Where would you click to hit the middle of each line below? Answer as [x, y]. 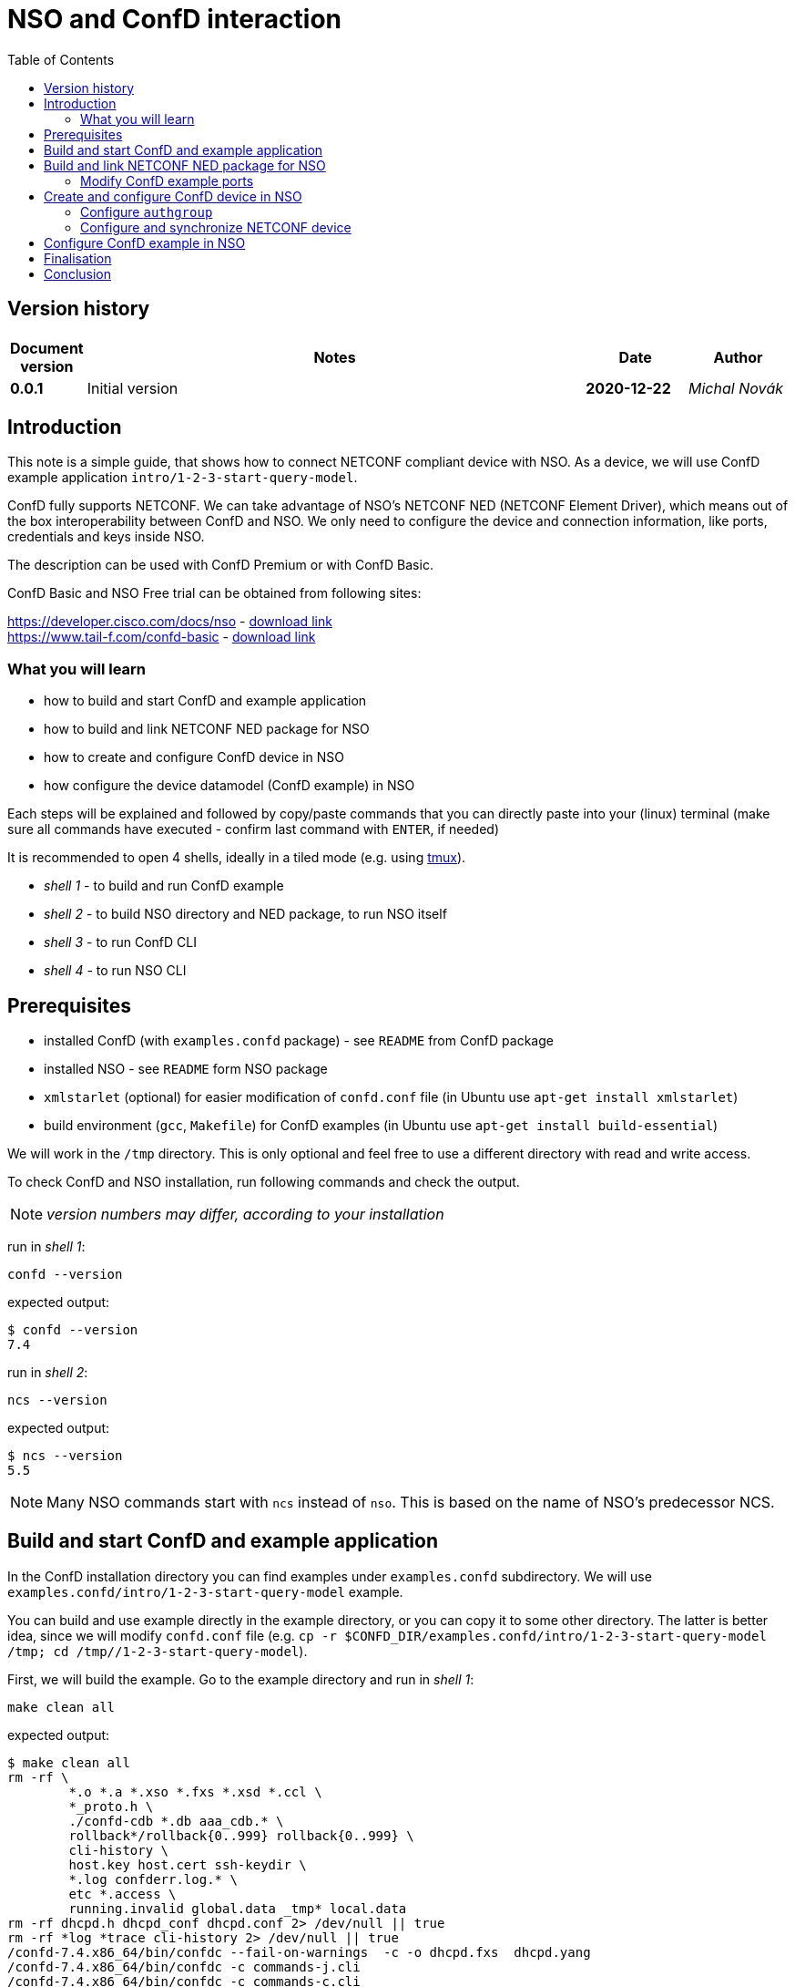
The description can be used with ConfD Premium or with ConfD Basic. [220, 565]
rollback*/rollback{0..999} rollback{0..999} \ [241, 1835]
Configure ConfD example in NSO [145, 242]
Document [47, 348]
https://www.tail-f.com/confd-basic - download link [162, 637]
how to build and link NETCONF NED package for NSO [207, 729]
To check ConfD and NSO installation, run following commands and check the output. [264, 1182]
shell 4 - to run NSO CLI [115, 971]
